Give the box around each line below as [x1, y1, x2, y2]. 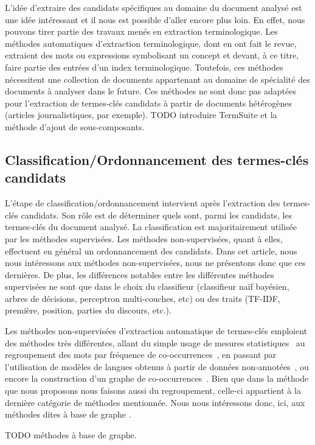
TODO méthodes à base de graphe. [5, 428, 137, 441]
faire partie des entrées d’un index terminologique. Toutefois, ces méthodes [5, 60, 283, 73]
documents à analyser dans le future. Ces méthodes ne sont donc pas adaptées [5, 85, 296, 97]
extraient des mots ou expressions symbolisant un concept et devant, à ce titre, [5, 49, 299, 61]
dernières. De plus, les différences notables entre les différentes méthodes [5, 268, 274, 281]
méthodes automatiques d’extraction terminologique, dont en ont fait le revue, [5, 37, 297, 49]
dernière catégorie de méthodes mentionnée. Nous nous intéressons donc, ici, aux [5, 396, 305, 408]
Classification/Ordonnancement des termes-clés [5, 150, 309, 169]
